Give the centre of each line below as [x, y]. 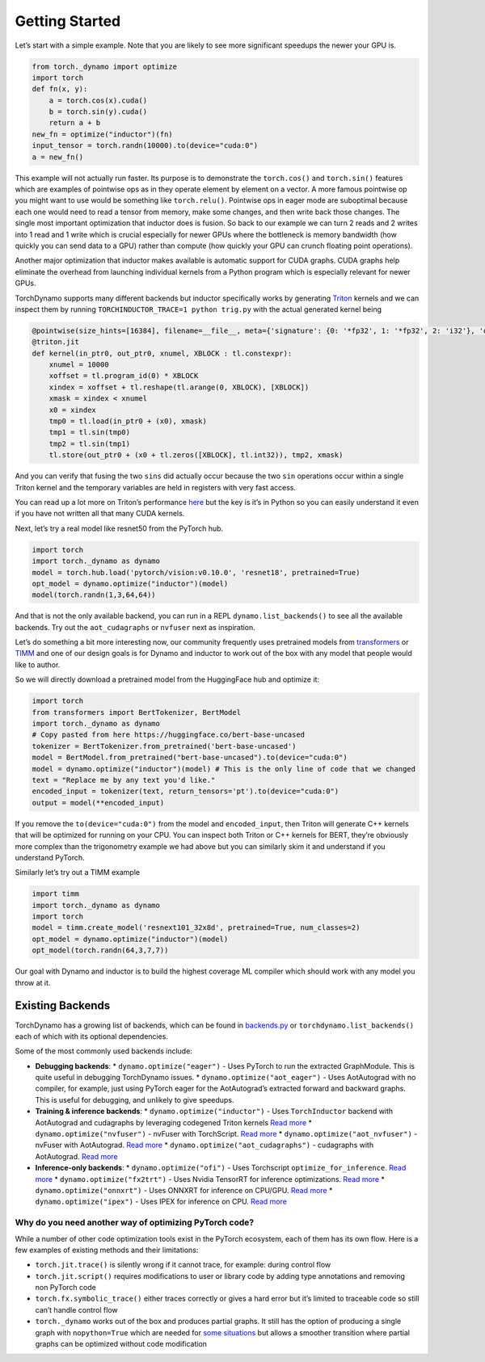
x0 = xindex [73, 410]
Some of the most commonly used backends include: [104, 1051]
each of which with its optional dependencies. [92, 1036]
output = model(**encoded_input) [98, 803]
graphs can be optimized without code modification [121, 1344]
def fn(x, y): [60, 89]
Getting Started [68, 21]
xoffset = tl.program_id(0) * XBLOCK [124, 376]
